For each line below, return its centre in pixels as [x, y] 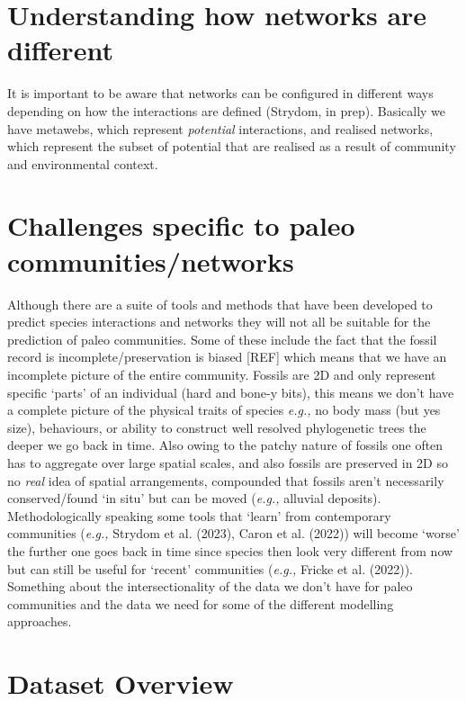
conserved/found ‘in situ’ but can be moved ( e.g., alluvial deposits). [194, 498]
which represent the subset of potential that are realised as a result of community [232, 146]
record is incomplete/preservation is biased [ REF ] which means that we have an [227, 357]
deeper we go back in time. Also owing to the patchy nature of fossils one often [225, 445]
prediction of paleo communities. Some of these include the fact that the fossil [222, 339]
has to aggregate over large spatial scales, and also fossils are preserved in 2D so [228, 462]
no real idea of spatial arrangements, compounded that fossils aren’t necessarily [226, 480]
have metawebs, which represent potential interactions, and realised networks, [220, 128]
